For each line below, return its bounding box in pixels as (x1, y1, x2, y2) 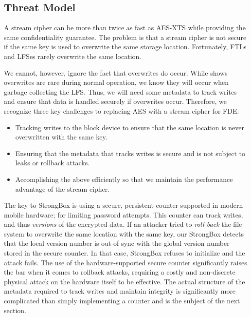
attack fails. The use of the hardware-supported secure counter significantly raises (4, 257, 247, 267)
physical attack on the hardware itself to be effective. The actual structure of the (4, 276, 245, 286)
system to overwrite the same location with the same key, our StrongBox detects (4, 228, 244, 238)
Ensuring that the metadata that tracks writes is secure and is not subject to (15, 148, 246, 158)
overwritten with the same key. (15, 132, 108, 142)
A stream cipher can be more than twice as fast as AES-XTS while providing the (4, 22, 246, 33)
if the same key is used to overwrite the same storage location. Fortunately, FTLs (4, 41, 247, 52)
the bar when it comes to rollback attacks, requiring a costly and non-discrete (4, 267, 235, 277)
